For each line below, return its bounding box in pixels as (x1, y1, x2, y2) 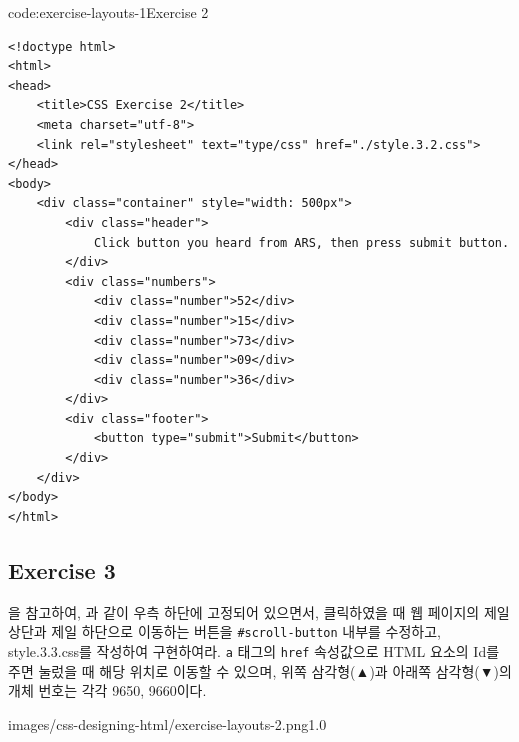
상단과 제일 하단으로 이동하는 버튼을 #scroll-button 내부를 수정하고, (8, 621, 442, 642)
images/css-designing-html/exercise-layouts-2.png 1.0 (8, 713, 327, 734)
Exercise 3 (8, 554, 116, 585)
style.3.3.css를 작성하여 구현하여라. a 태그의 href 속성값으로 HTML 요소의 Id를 (8, 640, 500, 661)
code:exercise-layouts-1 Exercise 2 (8, 2, 209, 22)
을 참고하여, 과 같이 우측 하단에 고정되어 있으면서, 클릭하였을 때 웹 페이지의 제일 (8, 601, 510, 622)
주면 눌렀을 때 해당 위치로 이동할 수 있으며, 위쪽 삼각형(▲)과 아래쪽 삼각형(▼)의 (8, 660, 512, 681)
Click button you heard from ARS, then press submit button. (93, 235, 510, 250)
